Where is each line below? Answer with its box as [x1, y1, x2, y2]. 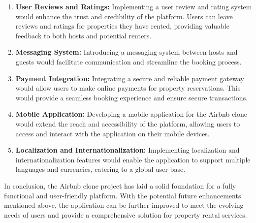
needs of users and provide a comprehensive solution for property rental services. [4, 209, 247, 220]
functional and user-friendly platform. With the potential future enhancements [4, 190, 241, 200]
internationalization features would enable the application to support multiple [15, 154, 251, 164]
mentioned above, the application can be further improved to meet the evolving [4, 200, 244, 210]
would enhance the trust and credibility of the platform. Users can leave [15, 11, 233, 21]
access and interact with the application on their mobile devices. [15, 128, 210, 138]
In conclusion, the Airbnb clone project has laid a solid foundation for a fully [4, 180, 236, 191]
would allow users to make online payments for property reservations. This [15, 83, 241, 93]
